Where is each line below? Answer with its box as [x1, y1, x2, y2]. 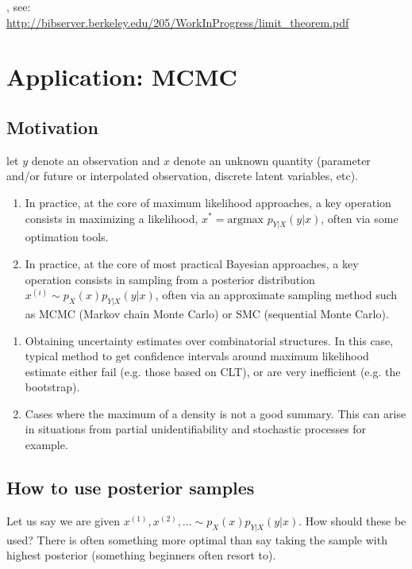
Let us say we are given [6, 512, 121, 529]
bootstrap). [25, 379, 80, 395]
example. [25, 436, 68, 453]
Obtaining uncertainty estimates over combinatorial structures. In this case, [25, 332, 394, 348]
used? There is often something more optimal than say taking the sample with [6, 531, 387, 548]
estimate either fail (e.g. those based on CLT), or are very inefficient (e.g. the [25, 363, 401, 379]
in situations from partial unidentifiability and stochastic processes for [25, 421, 367, 437]
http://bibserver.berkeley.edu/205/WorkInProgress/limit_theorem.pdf [6, 13, 349, 30]
